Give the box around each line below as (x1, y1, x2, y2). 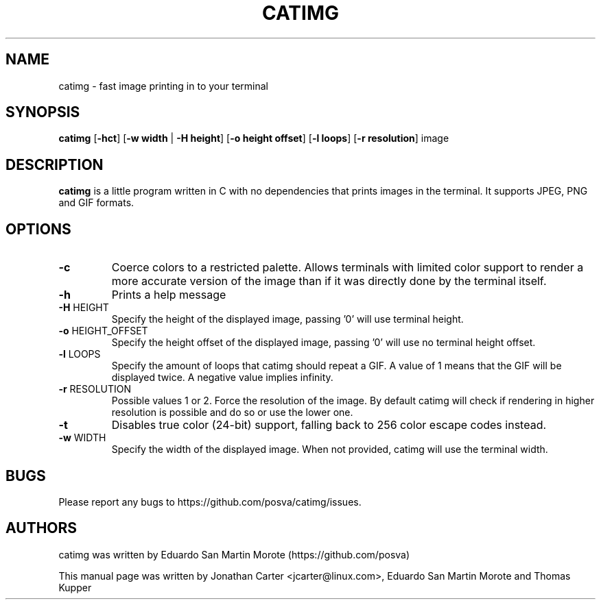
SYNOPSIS (5, 103, 80, 121)
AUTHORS (5, 519, 78, 537)
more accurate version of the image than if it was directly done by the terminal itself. (111, 274, 547, 288)
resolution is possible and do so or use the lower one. (111, 406, 353, 419)
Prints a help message (111, 288, 226, 302)
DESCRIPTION (5, 156, 104, 173)
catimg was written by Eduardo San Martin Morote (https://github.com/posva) (58, 548, 410, 560)
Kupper (58, 581, 92, 593)
